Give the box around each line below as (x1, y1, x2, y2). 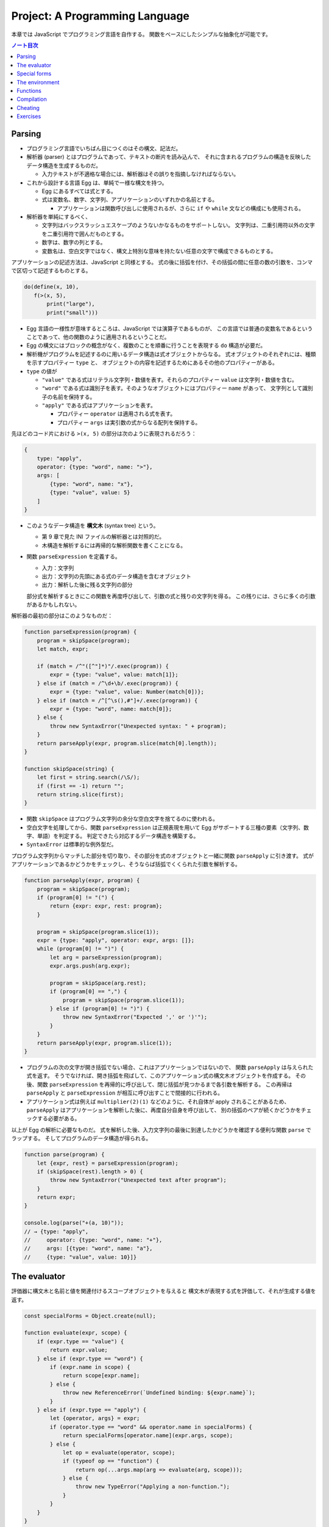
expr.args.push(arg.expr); (49, 963, 130, 969)
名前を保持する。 (52, 393, 96, 400)
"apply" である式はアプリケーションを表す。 (41, 402, 157, 409)
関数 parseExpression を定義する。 (26, 553, 121, 560)
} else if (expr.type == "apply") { (37, 1406, 146, 1413)
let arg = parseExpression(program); (49, 953, 163, 961)
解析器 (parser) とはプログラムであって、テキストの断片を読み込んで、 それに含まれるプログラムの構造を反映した (26, 153, 311, 161)
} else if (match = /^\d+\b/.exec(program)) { (37, 680, 179, 687)
